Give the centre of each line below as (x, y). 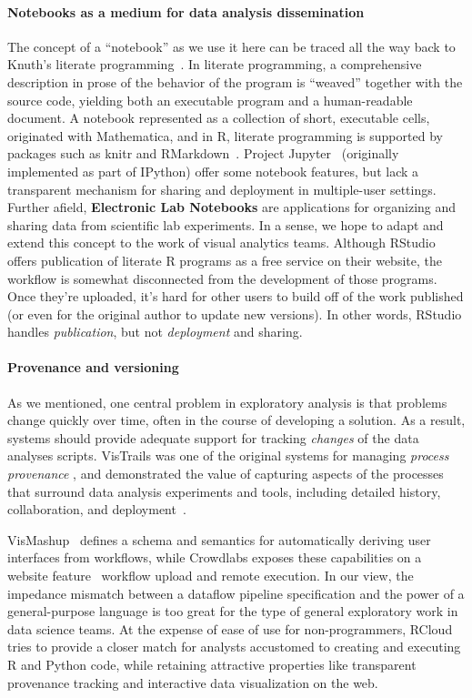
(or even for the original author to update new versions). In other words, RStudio (235, 314)
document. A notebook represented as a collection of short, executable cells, (219, 118)
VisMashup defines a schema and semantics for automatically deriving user (219, 539)
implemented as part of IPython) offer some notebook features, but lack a (213, 171)
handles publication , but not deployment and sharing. (155, 332)
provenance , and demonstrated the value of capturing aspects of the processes (226, 474)
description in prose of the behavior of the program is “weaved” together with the (235, 81)
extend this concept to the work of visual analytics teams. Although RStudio (221, 243)
